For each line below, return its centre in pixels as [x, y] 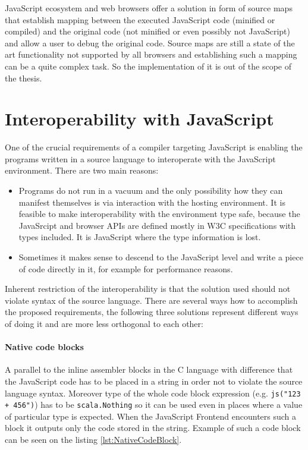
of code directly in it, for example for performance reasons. [126, 268]
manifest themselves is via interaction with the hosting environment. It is [152, 202]
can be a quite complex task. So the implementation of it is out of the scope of [148, 66]
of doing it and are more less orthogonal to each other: [104, 323]
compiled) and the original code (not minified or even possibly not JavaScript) [148, 31]
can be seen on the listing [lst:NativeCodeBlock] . [93, 440]
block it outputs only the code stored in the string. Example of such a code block [153, 428]
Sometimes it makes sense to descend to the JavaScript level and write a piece [161, 257]
